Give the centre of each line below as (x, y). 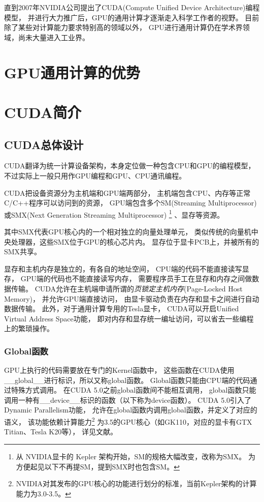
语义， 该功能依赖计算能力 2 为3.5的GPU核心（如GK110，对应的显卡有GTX (128, 421)
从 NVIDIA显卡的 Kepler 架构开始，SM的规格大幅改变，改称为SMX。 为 (136, 456)
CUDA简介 (43, 112)
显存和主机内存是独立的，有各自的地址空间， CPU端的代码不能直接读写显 (127, 268)
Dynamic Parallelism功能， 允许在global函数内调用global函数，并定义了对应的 (131, 410)
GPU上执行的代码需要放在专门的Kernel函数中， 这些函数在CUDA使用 (119, 370)
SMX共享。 (23, 252)
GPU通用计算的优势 (72, 72)
